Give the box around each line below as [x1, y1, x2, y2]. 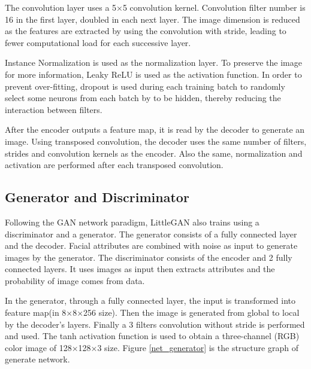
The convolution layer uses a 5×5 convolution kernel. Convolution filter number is [5, 1, 306, 13]
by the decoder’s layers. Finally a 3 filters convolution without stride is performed [5, 318, 305, 330]
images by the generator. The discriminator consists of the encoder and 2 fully [5, 251, 292, 263]
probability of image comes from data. [5, 274, 145, 286]
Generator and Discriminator [5, 188, 189, 206]
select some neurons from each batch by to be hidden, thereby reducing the [5, 92, 281, 104]
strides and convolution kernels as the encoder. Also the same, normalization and [5, 147, 303, 159]
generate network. [5, 353, 70, 365]
